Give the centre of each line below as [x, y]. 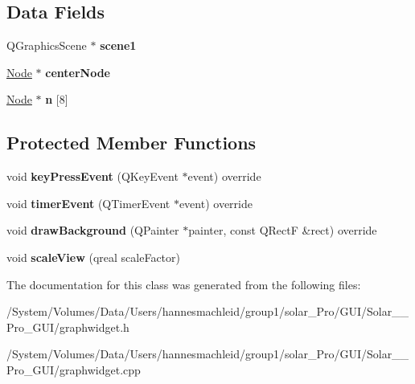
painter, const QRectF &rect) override [283, 230]
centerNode [78, 72]
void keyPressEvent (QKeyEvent [92, 176]
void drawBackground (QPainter [93, 230]
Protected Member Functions [131, 143]
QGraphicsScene [47, 45]
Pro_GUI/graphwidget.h [68, 327]
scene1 [118, 45]
